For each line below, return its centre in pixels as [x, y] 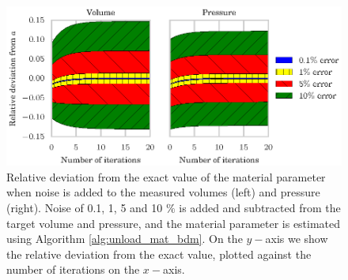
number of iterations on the [73, 269]
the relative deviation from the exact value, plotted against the [159, 254]
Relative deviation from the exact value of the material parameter [166, 176]
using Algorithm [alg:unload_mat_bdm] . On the [125, 239]
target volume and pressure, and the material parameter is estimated [174, 223]
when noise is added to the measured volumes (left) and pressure [163, 192]
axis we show [297, 239]
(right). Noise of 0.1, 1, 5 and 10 [85, 207]
